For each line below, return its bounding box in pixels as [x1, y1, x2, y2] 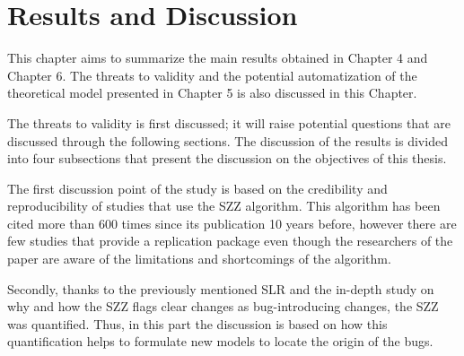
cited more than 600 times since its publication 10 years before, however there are [7, 213, 457, 232]
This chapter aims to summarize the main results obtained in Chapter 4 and [7, 48, 428, 67]
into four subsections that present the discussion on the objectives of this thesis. [7, 149, 447, 168]
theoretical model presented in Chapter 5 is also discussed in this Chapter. [7, 83, 417, 102]
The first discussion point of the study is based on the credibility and [7, 178, 388, 197]
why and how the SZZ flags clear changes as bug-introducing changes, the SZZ [7, 297, 439, 316]
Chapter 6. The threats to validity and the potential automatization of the [7, 65, 417, 84]
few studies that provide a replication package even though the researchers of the [7, 231, 453, 250]
